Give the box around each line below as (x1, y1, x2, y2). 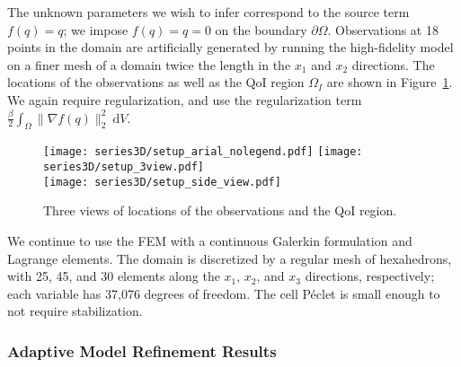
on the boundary (215, 20, 307, 39)
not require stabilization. (7, 301, 143, 320)
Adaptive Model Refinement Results (7, 339, 277, 362)
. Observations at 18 (327, 20, 439, 39)
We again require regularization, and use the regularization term (7, 90, 362, 109)
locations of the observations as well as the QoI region (7, 73, 305, 92)
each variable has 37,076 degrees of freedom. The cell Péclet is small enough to (7, 284, 440, 302)
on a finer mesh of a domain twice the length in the (7, 55, 291, 74)
